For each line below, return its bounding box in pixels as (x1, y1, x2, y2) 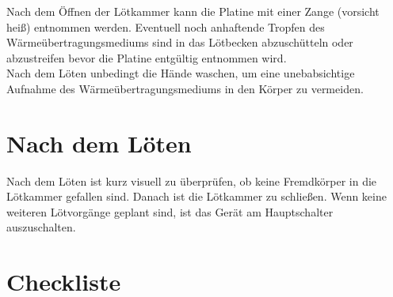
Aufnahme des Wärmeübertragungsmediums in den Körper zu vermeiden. (6, 80, 364, 96)
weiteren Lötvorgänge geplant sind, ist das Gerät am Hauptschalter (6, 203, 334, 220)
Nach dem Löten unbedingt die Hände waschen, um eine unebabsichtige (6, 65, 355, 81)
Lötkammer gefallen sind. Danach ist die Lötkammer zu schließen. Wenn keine (6, 188, 387, 205)
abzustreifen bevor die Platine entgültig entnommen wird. (6, 49, 287, 66)
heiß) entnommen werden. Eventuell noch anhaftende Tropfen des (6, 18, 325, 35)
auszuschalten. (6, 219, 76, 235)
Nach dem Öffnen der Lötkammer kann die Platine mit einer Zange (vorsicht (6, 3, 380, 19)
